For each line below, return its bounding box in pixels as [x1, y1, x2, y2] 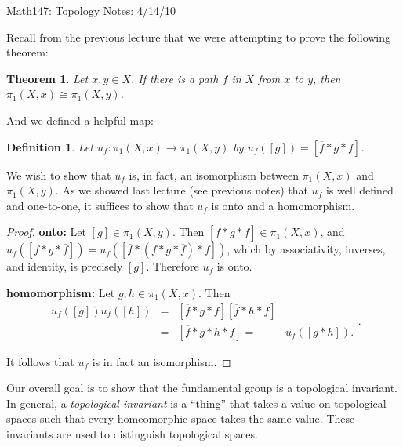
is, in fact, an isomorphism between [129, 166, 299, 183]
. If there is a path [130, 70, 219, 86]
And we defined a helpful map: [6, 111, 154, 128]
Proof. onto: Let [6, 223, 86, 240]
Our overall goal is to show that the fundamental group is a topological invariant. [6, 380, 398, 396]
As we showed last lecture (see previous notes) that [62, 182, 308, 198]
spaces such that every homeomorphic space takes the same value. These [6, 410, 355, 427]
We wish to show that [6, 166, 111, 183]
